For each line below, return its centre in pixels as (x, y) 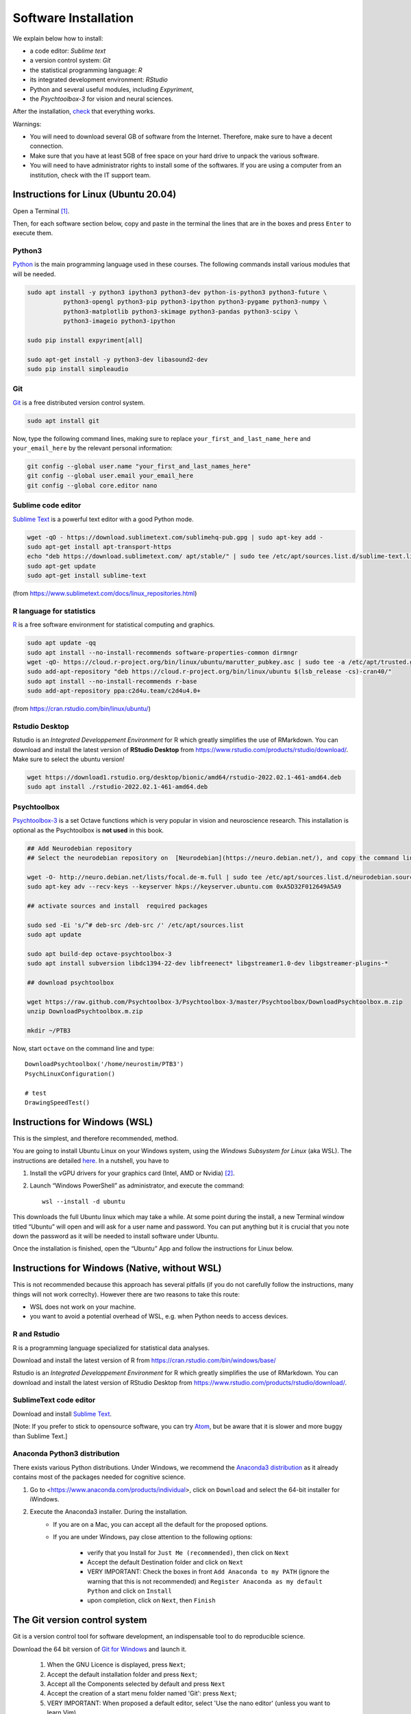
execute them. (33, 233)
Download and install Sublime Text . (62, 1414)
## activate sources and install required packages (117, 906)
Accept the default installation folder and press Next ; (122, 1674)
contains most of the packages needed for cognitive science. (99, 1477)
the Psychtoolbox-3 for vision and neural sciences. (102, 99)
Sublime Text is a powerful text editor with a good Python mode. (103, 519)
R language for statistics (54, 611)
